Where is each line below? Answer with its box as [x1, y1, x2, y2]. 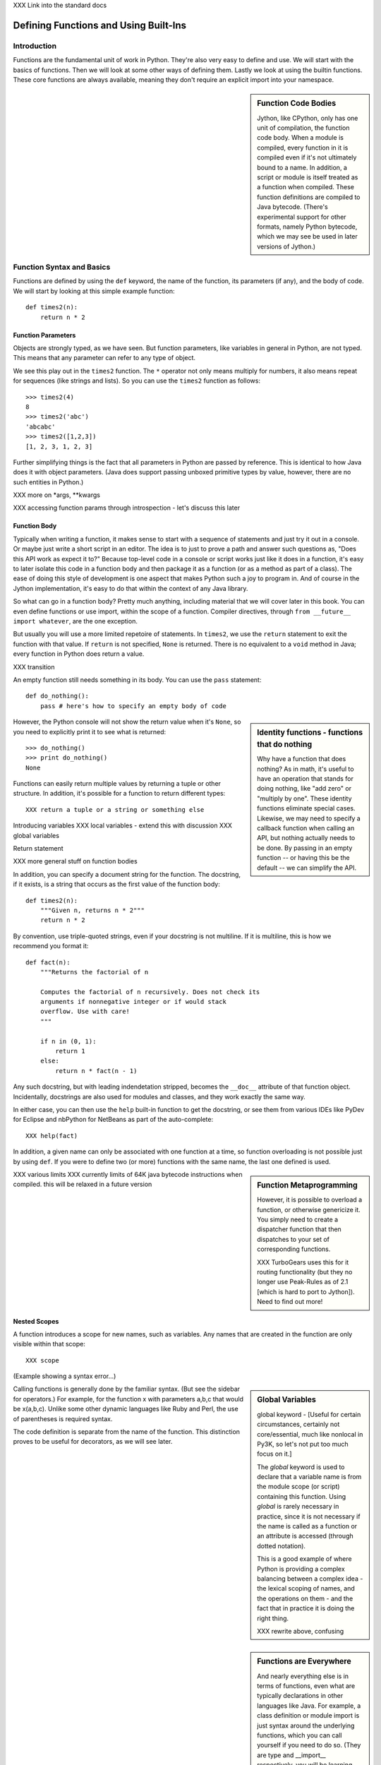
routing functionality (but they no [257, 1267, 353, 1276]
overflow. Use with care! [40, 1007, 131, 1016]
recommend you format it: [13, 942, 89, 950]
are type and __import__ [257, 1751, 326, 1759]
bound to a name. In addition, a [257, 163, 347, 172]
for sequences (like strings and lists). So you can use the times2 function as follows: [13, 376, 261, 385]
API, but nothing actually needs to [257, 834, 356, 842]
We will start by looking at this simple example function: [13, 287, 175, 295]
